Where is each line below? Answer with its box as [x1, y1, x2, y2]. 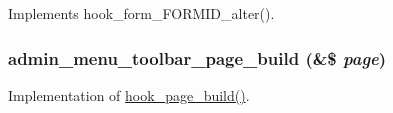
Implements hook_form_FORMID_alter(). [8, 3, 275, 23]
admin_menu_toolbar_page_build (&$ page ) [8, 45, 387, 70]
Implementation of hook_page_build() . [8, 84, 250, 105]
